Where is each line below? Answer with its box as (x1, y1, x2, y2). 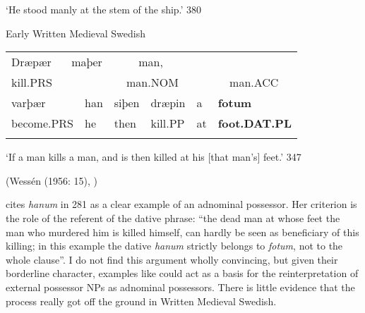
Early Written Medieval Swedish (6, 25, 145, 40)
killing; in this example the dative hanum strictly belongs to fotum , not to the (6, 238, 343, 253)
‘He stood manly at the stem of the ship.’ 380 (6, 2, 202, 16)
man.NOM (126, 74, 179, 91)
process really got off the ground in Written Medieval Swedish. (6, 293, 277, 308)
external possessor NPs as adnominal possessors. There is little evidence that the (6, 279, 355, 294)
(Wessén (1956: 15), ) (6, 173, 98, 188)
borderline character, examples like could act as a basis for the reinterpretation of (6, 266, 359, 281)
